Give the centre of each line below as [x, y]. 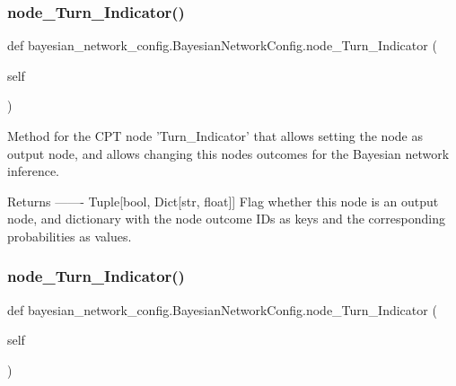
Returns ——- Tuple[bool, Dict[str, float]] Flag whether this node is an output [223, 201]
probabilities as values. [70, 236]
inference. [33, 171]
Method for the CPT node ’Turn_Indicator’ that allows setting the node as [215, 136]
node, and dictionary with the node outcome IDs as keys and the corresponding [226, 219]
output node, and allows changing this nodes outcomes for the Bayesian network [228, 153]
